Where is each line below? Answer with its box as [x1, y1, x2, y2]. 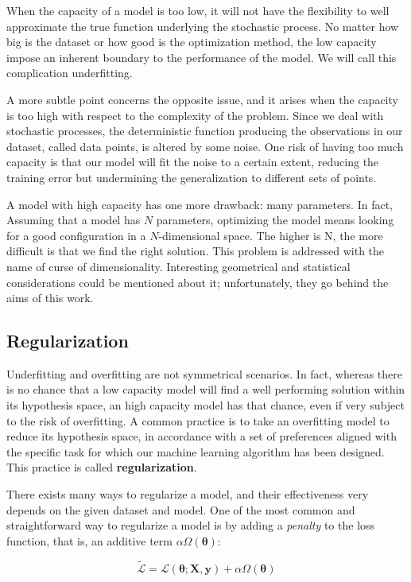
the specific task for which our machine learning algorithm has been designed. [6, 443, 385, 460]
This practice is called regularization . [6, 459, 197, 475]
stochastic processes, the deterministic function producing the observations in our [6, 122, 403, 139]
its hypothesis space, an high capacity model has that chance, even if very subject [6, 397, 405, 413]
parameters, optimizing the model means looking [156, 211, 394, 228]
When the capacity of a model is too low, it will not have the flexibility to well [6, 2, 390, 18]
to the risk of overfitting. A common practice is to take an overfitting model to [6, 412, 390, 429]
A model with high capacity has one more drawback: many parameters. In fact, [6, 196, 394, 212]
